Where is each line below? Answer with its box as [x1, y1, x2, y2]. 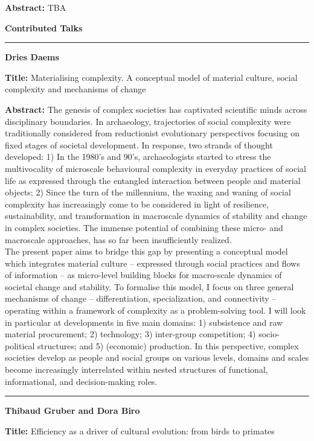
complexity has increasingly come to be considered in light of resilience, [5, 197, 269, 210]
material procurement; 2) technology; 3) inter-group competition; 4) [5, 328, 256, 340]
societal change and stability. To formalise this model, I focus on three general [5, 280, 294, 293]
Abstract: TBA [5, 1, 66, 13]
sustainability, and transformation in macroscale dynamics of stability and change [5, 209, 307, 222]
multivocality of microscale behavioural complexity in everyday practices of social [5, 162, 306, 174]
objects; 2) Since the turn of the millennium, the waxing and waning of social [5, 186, 291, 198]
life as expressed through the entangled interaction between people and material [5, 174, 301, 186]
